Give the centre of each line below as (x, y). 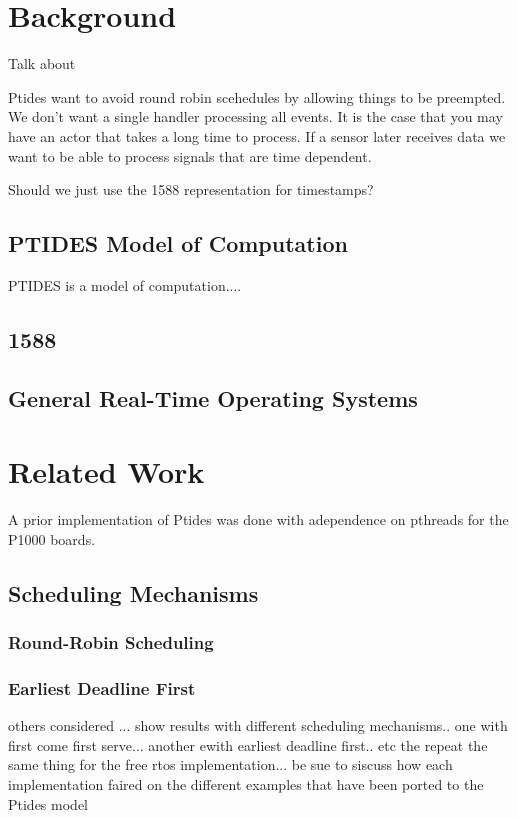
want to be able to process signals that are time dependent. (190, 155)
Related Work (106, 471)
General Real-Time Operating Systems (213, 397)
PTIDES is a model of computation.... (125, 284)
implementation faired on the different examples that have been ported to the (246, 783)
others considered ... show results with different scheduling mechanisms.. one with (258, 725)
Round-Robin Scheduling (111, 642)
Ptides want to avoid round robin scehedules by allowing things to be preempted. (257, 96)
